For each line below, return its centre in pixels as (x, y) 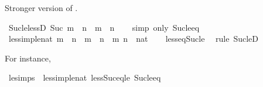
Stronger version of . (41, 8)
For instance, (28, 58)
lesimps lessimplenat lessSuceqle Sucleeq (85, 77)
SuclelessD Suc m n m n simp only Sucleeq (104, 27)
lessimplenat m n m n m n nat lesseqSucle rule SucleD (133, 39)
